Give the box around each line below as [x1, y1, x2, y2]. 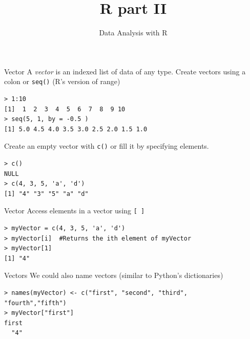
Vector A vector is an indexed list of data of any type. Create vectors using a [4, 66, 246, 76]
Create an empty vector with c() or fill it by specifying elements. [4, 141, 209, 151]
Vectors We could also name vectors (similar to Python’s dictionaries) [4, 270, 223, 281]
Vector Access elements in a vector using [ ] [4, 205, 145, 216]
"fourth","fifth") [4, 299, 67, 307]
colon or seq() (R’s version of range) [4, 76, 120, 87]
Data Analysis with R [99, 27, 168, 38]
